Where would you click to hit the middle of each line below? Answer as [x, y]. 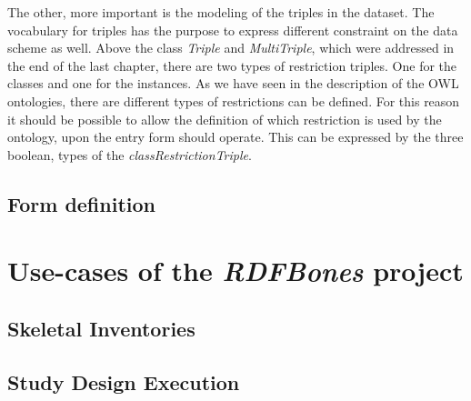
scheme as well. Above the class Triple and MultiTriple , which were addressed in [231, 48]
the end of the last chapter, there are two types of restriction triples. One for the [232, 65]
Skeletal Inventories [101, 328]
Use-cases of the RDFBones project [235, 271]
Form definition [81, 203]
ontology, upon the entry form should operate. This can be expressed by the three [235, 137]
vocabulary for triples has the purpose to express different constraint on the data [233, 30]
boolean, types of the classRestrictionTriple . [130, 154]
